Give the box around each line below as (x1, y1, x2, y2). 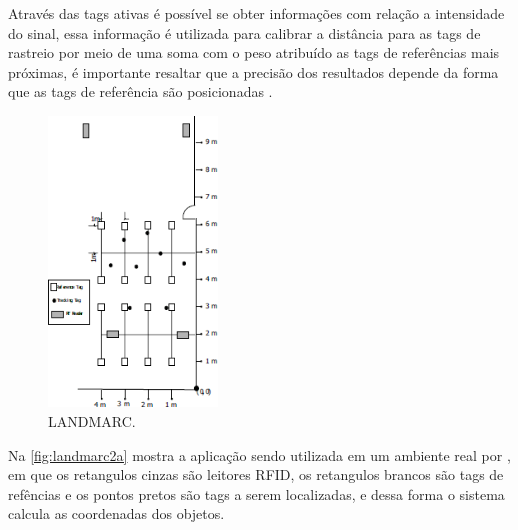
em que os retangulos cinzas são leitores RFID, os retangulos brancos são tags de (8, 464, 504, 485)
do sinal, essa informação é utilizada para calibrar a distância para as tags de (8, 22, 481, 43)
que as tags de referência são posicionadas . (8, 81, 273, 102)
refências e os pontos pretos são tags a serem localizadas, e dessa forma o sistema (8, 483, 505, 504)
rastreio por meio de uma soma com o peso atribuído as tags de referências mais (8, 42, 500, 63)
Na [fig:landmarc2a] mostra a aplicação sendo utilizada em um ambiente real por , (8, 444, 511, 465)
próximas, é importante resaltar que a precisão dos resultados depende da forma (8, 61, 499, 82)
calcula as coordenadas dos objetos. (8, 503, 225, 524)
